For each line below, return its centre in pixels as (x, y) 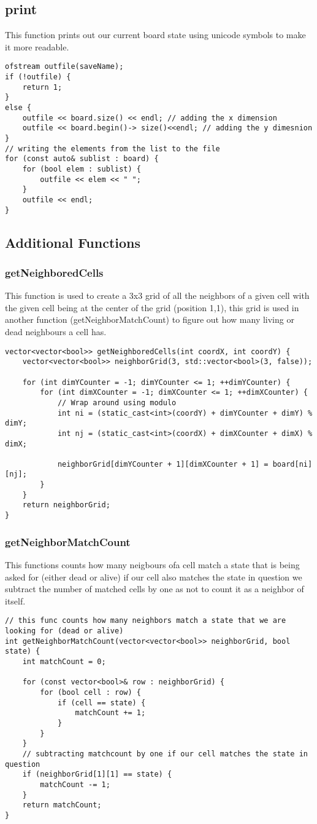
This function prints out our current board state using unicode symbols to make (155, 35)
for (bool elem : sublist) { (82, 169)
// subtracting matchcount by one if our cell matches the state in (165, 754)
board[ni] (292, 464)
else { (18, 108)
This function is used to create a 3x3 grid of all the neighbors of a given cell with (157, 295)
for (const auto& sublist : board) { (82, 159)
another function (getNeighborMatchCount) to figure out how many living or (150, 319)
